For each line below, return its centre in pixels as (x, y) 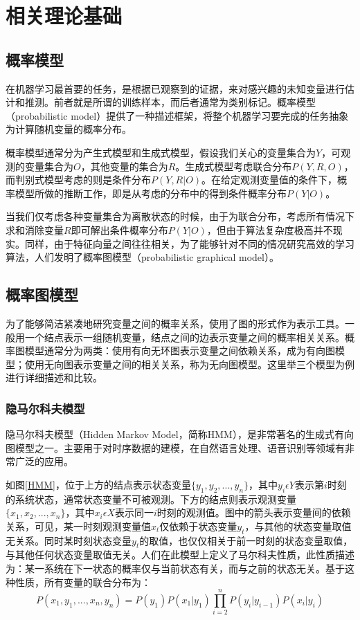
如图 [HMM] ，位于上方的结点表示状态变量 (98, 484)
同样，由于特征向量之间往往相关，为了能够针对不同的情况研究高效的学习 (189, 243)
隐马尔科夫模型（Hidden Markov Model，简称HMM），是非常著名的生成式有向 (180, 434)
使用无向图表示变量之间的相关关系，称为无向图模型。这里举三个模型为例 (189, 364)
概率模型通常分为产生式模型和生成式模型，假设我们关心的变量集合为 (161, 152)
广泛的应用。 (44, 461)
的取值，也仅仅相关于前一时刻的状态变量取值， (246, 540)
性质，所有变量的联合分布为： (83, 582)
